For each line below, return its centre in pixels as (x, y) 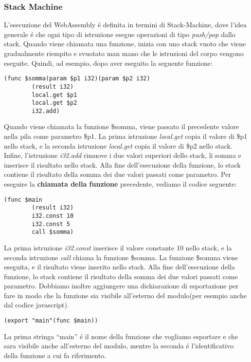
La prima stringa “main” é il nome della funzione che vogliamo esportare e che (121, 336)
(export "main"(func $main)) (51, 321)
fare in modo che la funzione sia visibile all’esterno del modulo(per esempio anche (125, 295)
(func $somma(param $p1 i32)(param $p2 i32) (77, 79)
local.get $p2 (54, 103)
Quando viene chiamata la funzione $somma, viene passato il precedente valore (122, 126)
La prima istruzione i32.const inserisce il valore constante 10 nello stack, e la (118, 247)
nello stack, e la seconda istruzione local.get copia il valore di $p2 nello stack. (118, 145)
